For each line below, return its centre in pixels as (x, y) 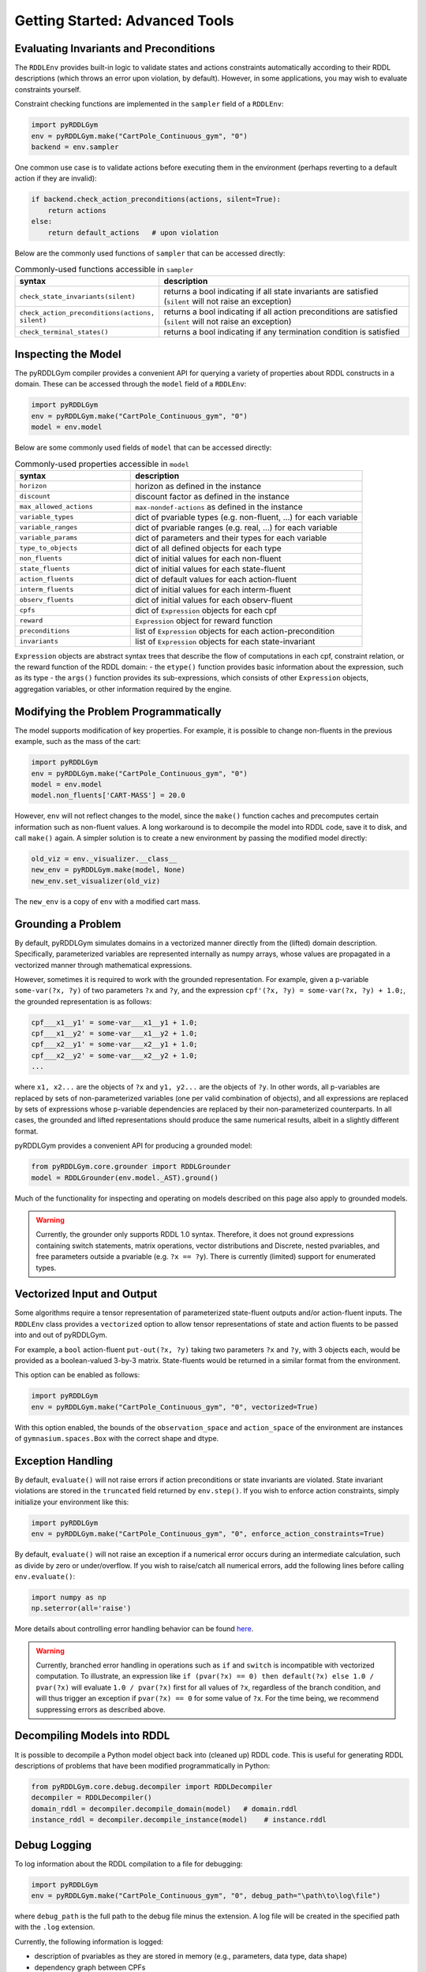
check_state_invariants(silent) (77, 296)
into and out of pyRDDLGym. (61, 1335)
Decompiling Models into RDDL (92, 1736)
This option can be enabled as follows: (77, 1375)
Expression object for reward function (204, 621)
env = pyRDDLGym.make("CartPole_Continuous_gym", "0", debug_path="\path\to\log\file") (206, 1895)
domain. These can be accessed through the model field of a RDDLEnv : (131, 384)
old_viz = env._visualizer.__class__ (104, 859)
